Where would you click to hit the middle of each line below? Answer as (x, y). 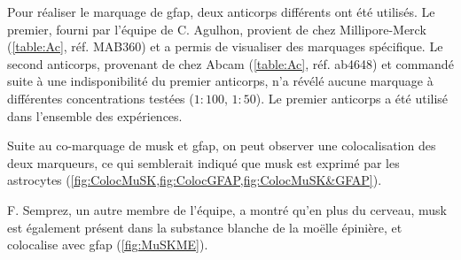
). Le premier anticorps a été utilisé (352, 98)
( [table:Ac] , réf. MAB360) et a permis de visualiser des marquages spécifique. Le (225, 46)
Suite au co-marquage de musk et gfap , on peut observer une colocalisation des (222, 145)
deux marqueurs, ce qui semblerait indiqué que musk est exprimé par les (203, 162)
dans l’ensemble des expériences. (95, 115)
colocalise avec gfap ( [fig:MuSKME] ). (108, 245)
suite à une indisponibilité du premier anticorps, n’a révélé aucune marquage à (220, 81)
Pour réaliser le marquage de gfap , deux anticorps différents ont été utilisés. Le (221, 11)
